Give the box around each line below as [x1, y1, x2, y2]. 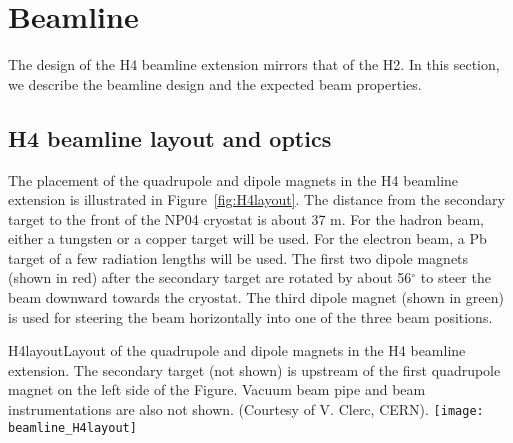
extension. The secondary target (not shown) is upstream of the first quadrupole [8, 359, 501, 380]
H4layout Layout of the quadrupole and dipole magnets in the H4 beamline [8, 340, 466, 361]
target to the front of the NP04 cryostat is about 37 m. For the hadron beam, [8, 208, 484, 229]
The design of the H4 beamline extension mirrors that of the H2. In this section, [8, 54, 500, 75]
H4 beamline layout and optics [8, 122, 332, 153]
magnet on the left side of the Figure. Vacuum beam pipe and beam [8, 379, 426, 400]
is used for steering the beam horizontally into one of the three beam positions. [8, 306, 493, 327]
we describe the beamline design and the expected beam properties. [8, 73, 422, 94]
